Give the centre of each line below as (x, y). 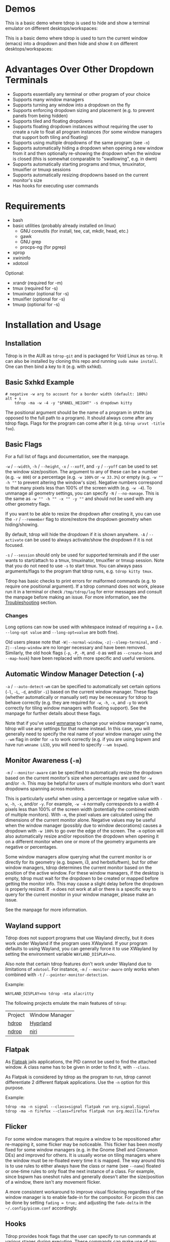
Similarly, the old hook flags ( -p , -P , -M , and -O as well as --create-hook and (83, 653)
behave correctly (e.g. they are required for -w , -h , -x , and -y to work (77, 702)
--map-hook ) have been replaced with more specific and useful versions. (80, 658)
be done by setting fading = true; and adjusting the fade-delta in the (78, 1202)
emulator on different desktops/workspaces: (52, 28)
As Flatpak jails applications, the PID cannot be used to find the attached (81, 1062)
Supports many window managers (48, 99)
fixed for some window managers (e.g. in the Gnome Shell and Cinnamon (81, 1150)
